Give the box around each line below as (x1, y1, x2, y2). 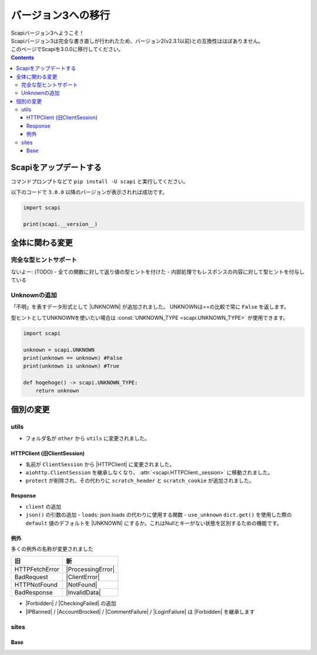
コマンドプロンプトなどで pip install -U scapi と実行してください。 (11, 178, 188, 185)
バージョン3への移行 (11, 9, 110, 22)
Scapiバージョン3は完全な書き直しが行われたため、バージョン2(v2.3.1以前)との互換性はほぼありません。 (11, 37, 264, 44)
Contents (11, 54, 35, 61)
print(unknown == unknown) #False (23, 355, 123, 361)
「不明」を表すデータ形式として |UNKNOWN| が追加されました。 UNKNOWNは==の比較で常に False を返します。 (11, 303, 289, 310)
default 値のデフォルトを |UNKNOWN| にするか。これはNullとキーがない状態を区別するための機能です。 (25, 519, 282, 526)
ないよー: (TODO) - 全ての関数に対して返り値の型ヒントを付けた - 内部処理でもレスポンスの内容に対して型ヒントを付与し (11, 268, 305, 275)
